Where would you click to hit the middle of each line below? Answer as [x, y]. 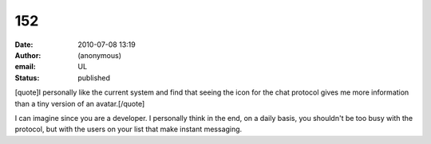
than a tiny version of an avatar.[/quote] [80, 103]
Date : [24, 45]
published [94, 78]
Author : [28, 55]
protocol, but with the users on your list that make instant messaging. [129, 129]
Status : [27, 78]
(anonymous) [100, 55]
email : [25, 67]
